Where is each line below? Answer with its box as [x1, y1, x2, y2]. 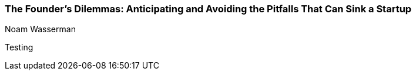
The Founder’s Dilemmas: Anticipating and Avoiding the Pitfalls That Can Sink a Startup [5, 3, 412, 15]
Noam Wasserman [5, 24, 76, 35]
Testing [5, 42, 33, 53]
